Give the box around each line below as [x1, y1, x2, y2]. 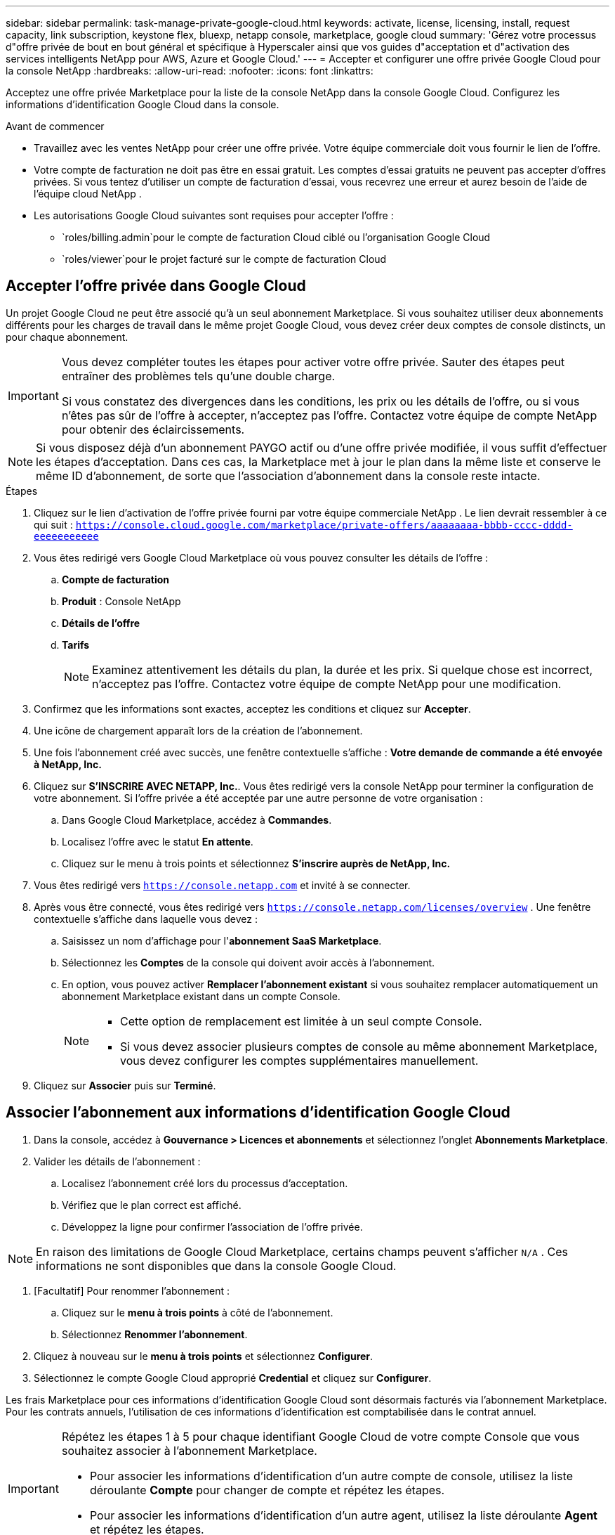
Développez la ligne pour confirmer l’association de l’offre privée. [62, 1220, 363, 1233]
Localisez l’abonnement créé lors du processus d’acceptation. [62, 1177, 348, 1189]
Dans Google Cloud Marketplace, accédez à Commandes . [62, 813, 332, 826]
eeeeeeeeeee [34, 530, 99, 542]
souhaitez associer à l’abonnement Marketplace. [61, 1443, 317, 1458]
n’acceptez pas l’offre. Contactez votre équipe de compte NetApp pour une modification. [92, 676, 562, 691]
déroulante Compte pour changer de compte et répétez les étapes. [89, 1482, 445, 1497]
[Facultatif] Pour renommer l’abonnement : [34, 1284, 230, 1297]
